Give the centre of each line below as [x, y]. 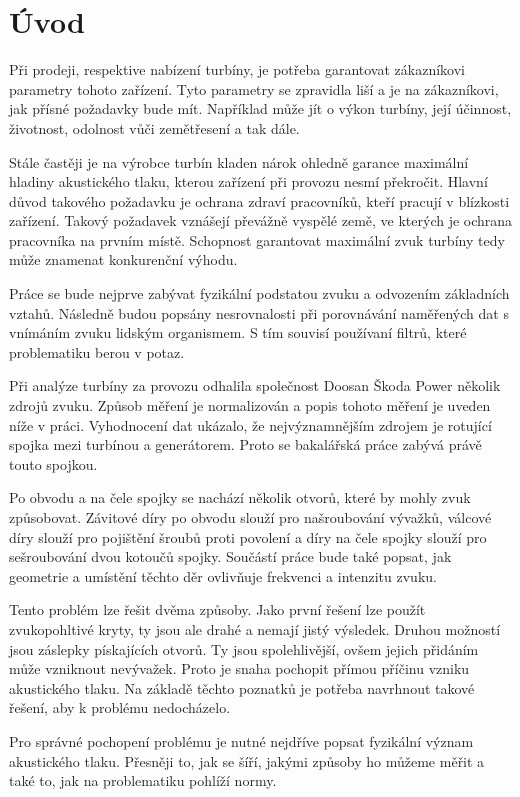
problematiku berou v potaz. [97, 351]
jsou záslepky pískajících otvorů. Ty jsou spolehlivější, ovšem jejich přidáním [244, 648]
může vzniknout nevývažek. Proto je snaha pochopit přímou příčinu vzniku [239, 668]
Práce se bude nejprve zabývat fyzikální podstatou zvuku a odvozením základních [259, 293]
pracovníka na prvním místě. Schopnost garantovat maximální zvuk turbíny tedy [257, 239]
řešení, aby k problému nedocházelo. [120, 707]
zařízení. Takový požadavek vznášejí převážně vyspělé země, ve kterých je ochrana [261, 220]
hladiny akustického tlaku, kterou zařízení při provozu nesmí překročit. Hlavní [248, 181]
